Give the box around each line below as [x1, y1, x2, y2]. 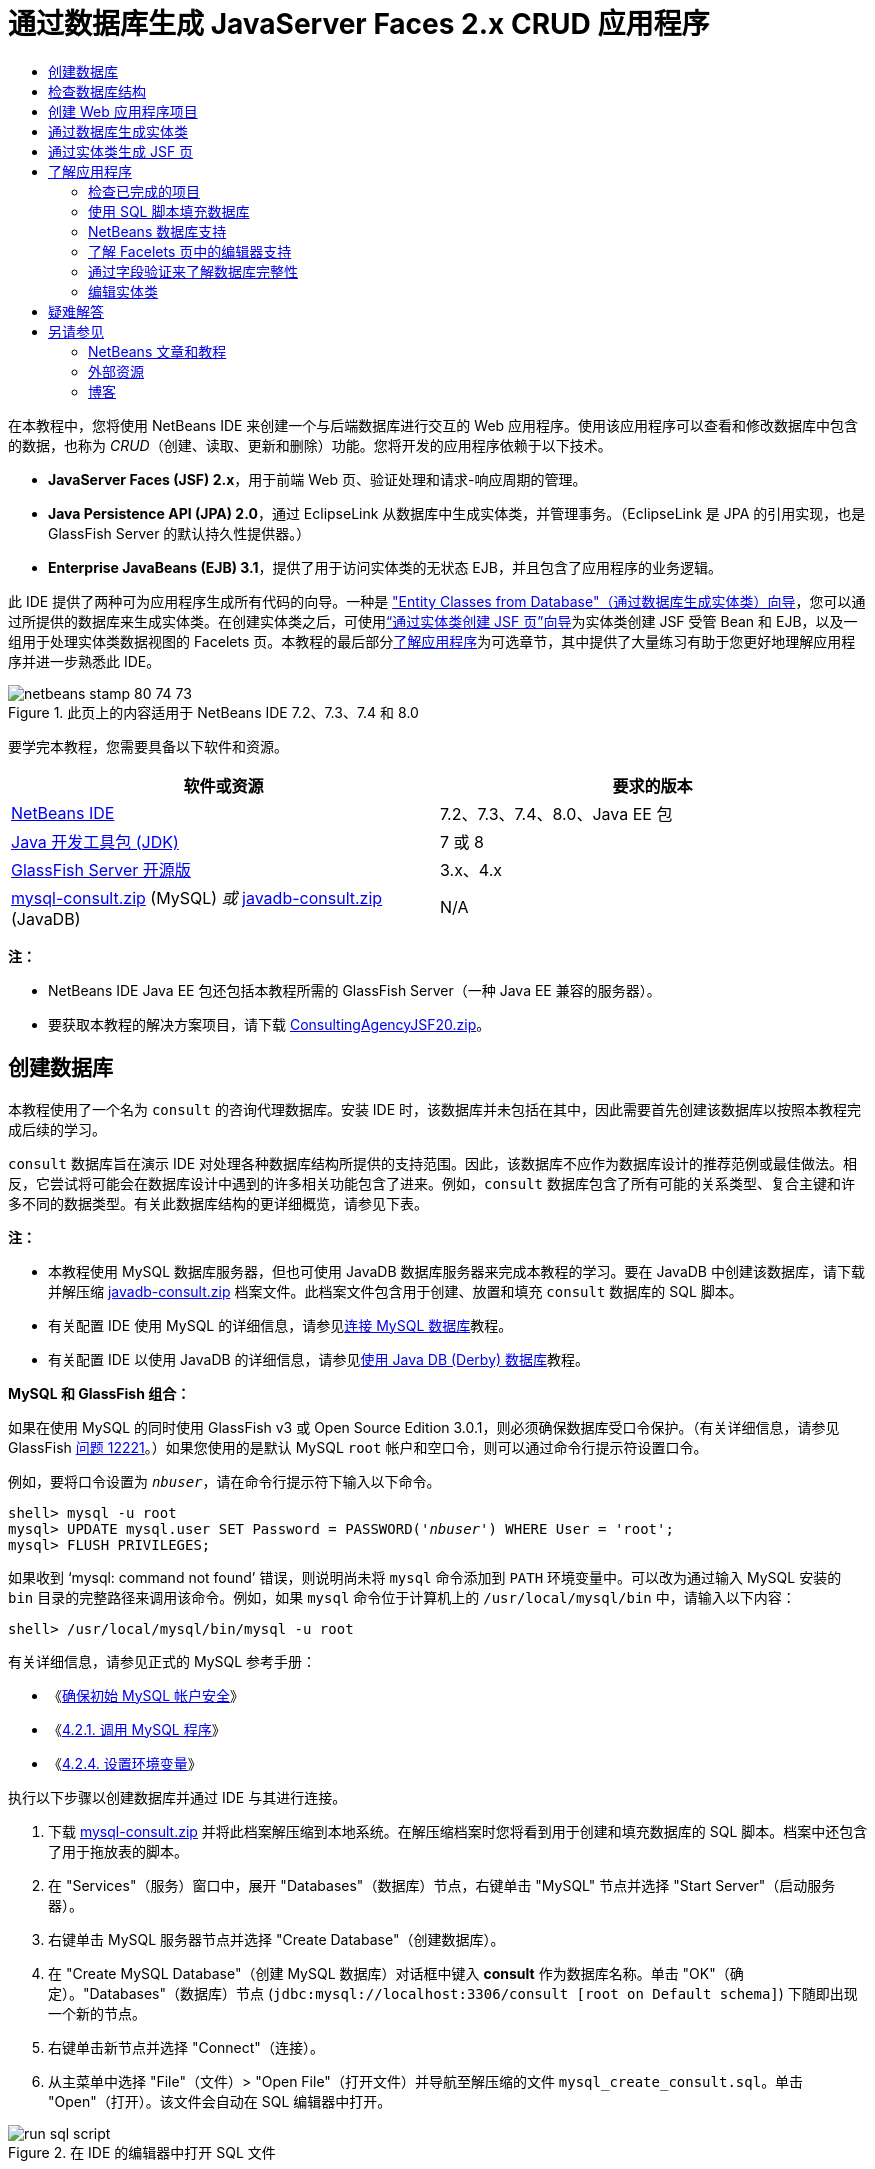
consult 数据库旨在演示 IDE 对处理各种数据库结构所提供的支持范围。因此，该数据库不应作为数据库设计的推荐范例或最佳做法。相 [8, 1154, 858, 1172]
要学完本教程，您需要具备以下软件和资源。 [8, 737, 288, 755]
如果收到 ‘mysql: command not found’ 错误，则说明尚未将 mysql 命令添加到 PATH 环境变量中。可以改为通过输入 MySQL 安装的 [8, 1568, 842, 1586]
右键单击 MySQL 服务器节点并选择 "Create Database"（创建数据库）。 [48, 1930, 505, 1948]
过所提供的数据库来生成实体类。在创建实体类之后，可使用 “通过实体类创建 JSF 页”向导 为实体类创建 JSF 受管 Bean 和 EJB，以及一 [8, 612, 858, 630]
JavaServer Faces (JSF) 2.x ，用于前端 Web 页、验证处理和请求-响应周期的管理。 [48, 470, 587, 488]
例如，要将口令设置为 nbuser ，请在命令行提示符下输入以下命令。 [8, 1472, 441, 1490]
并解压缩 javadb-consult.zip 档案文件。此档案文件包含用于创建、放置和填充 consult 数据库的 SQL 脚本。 [48, 1282, 743, 1300]
